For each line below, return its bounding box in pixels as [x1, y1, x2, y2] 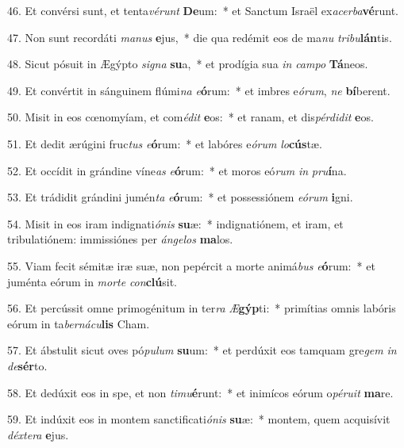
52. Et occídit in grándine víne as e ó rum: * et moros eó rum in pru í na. [7, 162, 347, 178]
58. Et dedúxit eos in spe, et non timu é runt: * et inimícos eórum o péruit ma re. [7, 384, 394, 400]
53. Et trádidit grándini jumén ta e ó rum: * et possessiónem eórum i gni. [7, 189, 353, 205]
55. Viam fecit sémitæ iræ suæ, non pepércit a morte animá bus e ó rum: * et [7, 257, 375, 274]
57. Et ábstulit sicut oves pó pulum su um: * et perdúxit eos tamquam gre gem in [7, 342, 397, 358]
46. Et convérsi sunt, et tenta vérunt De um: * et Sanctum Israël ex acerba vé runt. [7, 2, 398, 18]
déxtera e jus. [7, 426, 69, 442]
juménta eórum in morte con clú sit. [7, 273, 177, 289]
